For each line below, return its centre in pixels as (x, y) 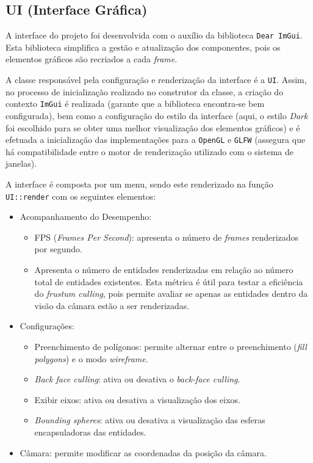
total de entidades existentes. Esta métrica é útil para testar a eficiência (169, 281)
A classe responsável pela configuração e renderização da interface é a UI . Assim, (156, 80)
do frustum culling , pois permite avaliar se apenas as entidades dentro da (171, 293)
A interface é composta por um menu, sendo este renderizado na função (139, 184)
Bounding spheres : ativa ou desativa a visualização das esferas (150, 420)
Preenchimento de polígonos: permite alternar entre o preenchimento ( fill (171, 346)
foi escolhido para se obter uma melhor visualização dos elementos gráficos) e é (153, 127)
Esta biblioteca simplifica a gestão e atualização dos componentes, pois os (143, 47)
